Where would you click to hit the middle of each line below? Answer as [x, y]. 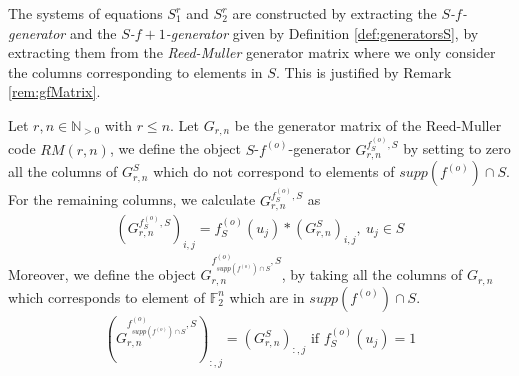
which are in [267, 296]
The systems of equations [85, 13]
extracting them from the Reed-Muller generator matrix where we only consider [252, 52]
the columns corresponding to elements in [135, 71]
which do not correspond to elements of [274, 171]
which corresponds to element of [106, 296]
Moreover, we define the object [102, 274]
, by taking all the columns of [372, 274]
